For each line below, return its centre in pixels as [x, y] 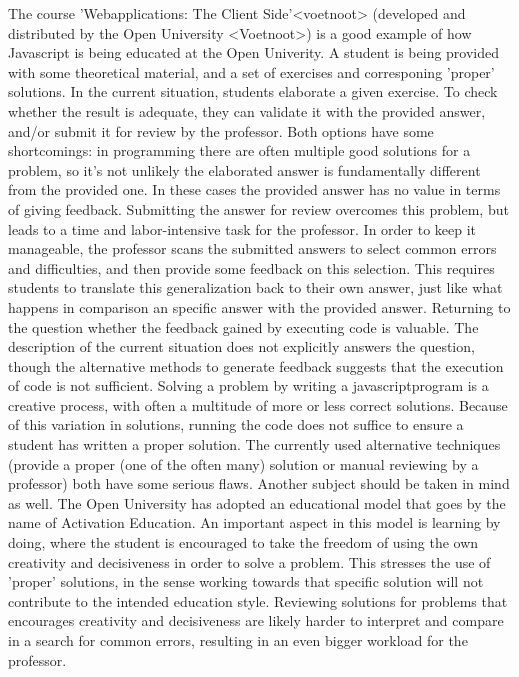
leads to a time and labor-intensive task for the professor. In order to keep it [242, 228]
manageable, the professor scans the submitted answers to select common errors [252, 248]
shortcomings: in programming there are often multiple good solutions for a [239, 150]
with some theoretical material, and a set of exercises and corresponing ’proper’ [251, 71]
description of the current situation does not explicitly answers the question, [241, 346]
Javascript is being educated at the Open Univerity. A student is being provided [254, 52]
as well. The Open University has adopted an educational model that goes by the [257, 502]
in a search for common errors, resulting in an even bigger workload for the [238, 640]
